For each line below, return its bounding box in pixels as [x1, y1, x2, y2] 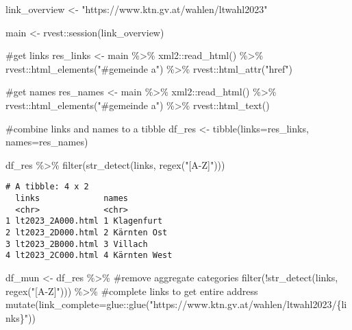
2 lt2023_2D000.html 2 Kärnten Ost [5, 227, 168, 237]
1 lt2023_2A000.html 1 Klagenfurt [5, 216, 163, 226]
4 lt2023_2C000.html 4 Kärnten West [5, 250, 173, 261]
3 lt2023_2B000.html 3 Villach [5, 239, 148, 249]
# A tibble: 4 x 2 [5, 182, 89, 192]
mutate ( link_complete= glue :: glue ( [5, 297, 150, 311]
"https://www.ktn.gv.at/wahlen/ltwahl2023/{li [149, 297, 347, 311]
